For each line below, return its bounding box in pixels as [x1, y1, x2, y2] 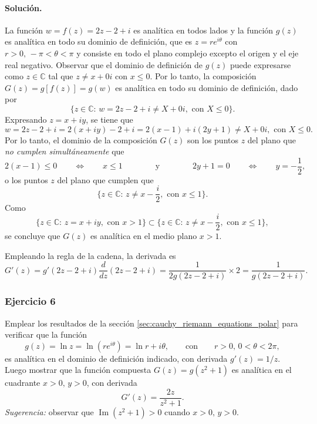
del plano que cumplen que [57, 173, 154, 186]
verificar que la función [5, 328, 87, 341]
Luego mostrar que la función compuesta [5, 364, 151, 376]
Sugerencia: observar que [5, 406, 94, 418]
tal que [48, 70, 73, 82]
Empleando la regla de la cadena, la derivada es [5, 249, 176, 261]
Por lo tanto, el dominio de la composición [5, 133, 157, 146]
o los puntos [5, 173, 48, 186]
